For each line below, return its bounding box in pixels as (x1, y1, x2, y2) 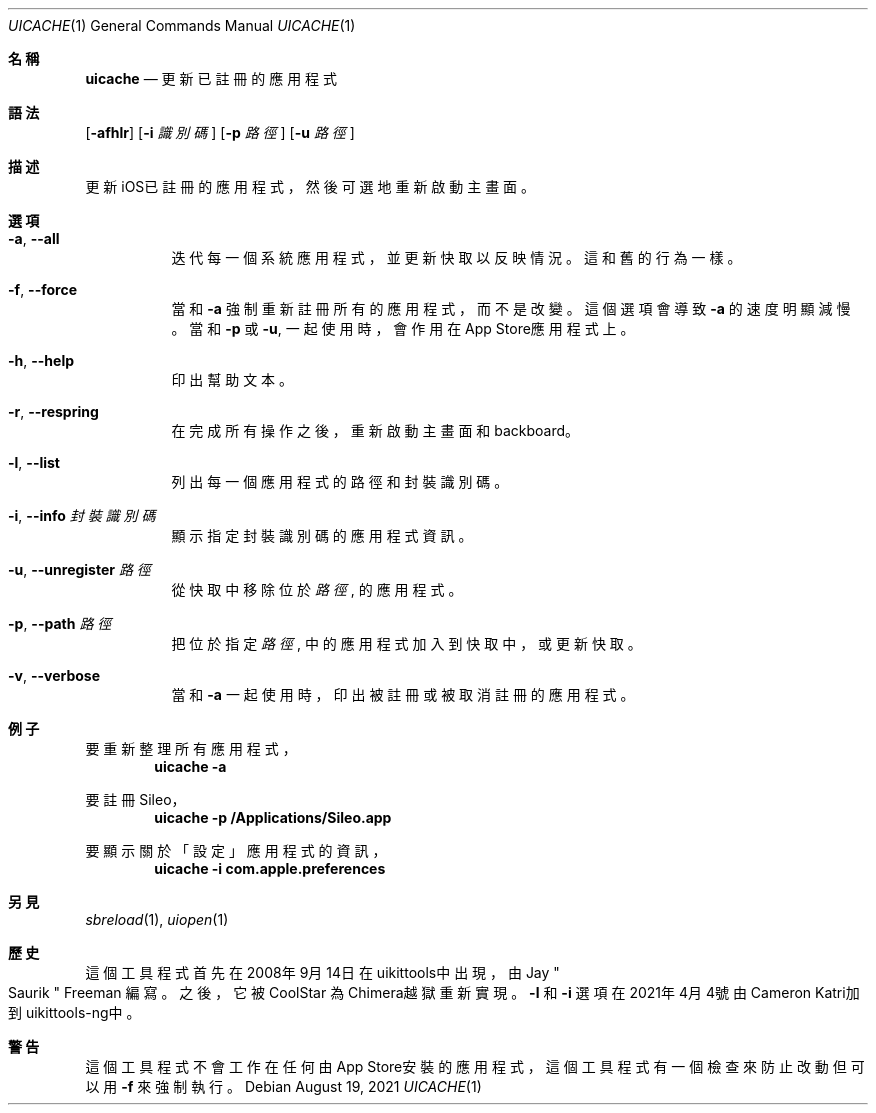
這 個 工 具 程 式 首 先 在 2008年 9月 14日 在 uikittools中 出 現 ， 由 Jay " (85, 964, 560, 981)
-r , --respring (8, 403, 99, 420)
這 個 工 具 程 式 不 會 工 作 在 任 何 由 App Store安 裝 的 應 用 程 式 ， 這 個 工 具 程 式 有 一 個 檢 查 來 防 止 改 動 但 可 (85, 1058, 865, 1075)
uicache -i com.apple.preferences (154, 860, 386, 877)
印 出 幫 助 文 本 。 (171, 371, 294, 388)
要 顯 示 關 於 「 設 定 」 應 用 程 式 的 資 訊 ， (85, 842, 387, 859)
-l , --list (8, 454, 60, 471)
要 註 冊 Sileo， (85, 791, 186, 808)
